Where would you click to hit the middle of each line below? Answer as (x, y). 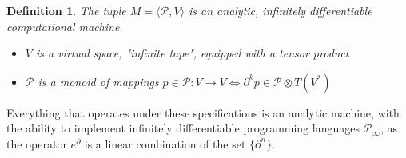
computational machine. (65, 26)
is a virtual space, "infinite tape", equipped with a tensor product (192, 53)
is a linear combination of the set (165, 143)
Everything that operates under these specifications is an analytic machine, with (203, 112)
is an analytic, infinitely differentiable (281, 10)
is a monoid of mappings (98, 81)
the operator (37, 143)
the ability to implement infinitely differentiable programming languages (183, 128)
